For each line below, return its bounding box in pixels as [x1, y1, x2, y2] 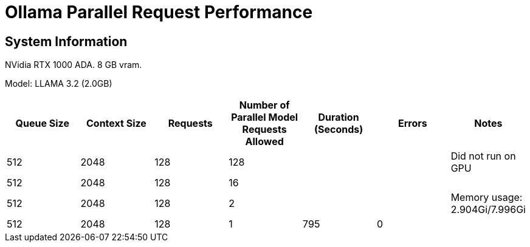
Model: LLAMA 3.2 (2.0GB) [5, 78, 112, 89]
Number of [239, 99, 290, 112]
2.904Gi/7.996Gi [450, 203, 526, 216]
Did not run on [450, 150, 516, 163]
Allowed [245, 135, 284, 148]
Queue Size [15, 117, 69, 130]
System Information [5, 33, 128, 49]
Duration [318, 111, 359, 124]
